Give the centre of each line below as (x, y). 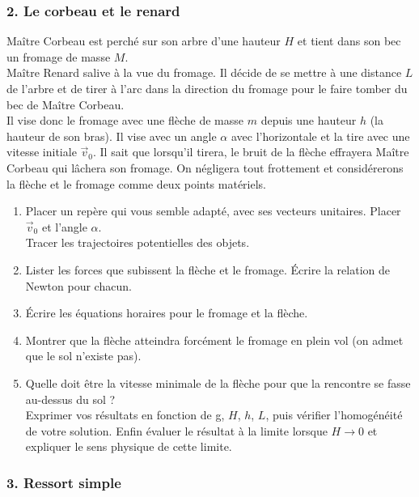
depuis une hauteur (309, 120)
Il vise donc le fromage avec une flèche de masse (125, 120)
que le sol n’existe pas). (83, 356)
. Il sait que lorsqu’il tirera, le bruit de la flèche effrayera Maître (251, 152)
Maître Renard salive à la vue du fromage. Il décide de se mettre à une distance (204, 72)
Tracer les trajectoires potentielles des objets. (138, 242)
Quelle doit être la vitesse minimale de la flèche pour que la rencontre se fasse (218, 382)
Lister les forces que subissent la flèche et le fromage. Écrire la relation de (207, 269)
